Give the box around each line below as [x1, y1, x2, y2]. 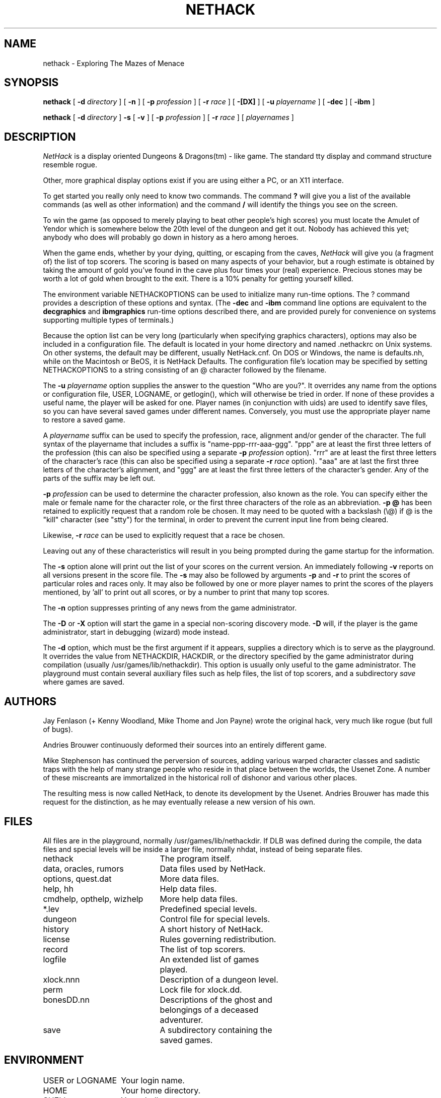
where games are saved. [43, 678, 125, 687]
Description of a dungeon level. [160, 974, 278, 985]
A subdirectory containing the [160, 1024, 272, 1035]
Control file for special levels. [160, 913, 270, 924]
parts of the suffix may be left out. [43, 474, 156, 483]
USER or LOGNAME [43, 1075, 117, 1085]
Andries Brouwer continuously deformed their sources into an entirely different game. [43, 741, 327, 750]
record [43, 944, 68, 954]
